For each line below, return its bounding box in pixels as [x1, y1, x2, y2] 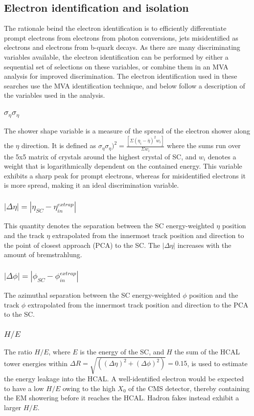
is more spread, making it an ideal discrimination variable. [4, 180, 179, 190]
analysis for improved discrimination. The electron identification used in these [4, 71, 237, 81]
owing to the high [62, 383, 115, 393]
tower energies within [4, 358, 68, 368]
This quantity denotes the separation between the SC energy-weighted [4, 220, 214, 231]
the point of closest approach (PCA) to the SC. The [4, 240, 160, 250]
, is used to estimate [187, 358, 248, 368]
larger [4, 402, 22, 412]
